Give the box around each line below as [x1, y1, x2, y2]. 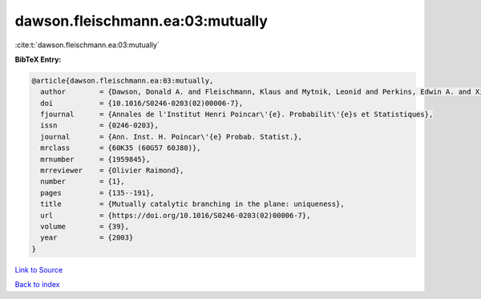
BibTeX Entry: [14, 55, 62, 64]
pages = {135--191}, [40, 188, 156, 197]
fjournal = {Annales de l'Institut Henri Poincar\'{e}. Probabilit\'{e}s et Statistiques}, [40, 110, 434, 119]
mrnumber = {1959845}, [40, 155, 151, 164]
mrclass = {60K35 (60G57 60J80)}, [40, 143, 201, 152]
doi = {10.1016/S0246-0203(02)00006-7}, [40, 99, 244, 107]
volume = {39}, [40, 222, 130, 231]
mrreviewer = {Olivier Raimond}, [40, 166, 184, 176]
